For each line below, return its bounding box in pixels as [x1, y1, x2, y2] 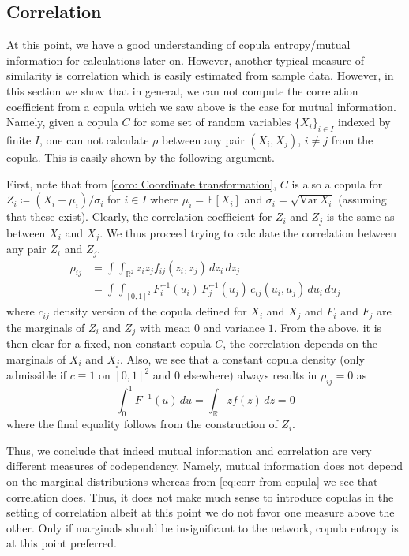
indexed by [338, 114, 391, 130]
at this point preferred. [6, 535, 117, 551]
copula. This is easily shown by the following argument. [6, 148, 275, 165]
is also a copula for [291, 175, 383, 192]
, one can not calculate [39, 131, 149, 147]
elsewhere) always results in [183, 367, 317, 383]
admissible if [6, 367, 66, 383]
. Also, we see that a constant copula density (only [119, 350, 365, 367]
